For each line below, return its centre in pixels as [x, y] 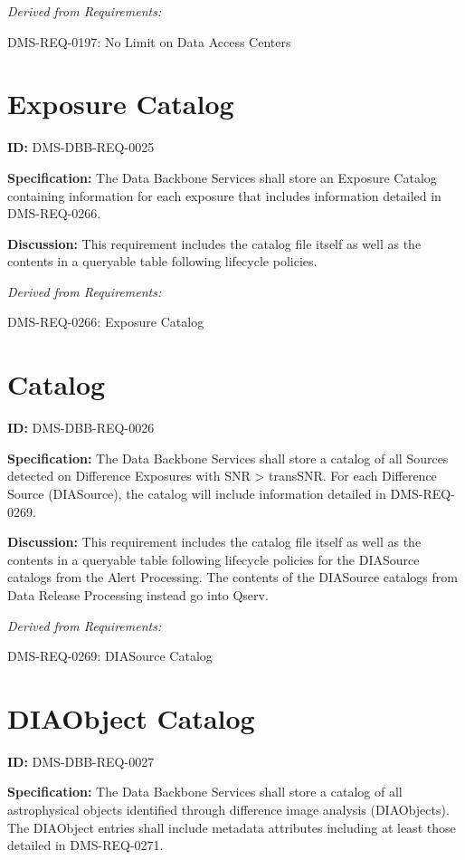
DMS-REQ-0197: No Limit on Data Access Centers [149, 41]
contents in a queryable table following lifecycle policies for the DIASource [214, 559]
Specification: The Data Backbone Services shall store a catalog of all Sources [228, 458]
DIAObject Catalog [131, 717]
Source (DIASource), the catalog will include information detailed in [197, 493]
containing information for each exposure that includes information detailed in [224, 195]
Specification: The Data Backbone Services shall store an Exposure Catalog [222, 177]
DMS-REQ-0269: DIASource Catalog [110, 656]
